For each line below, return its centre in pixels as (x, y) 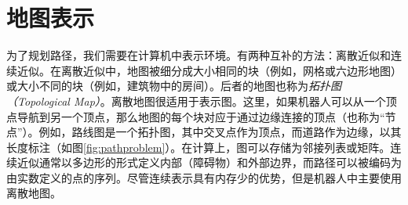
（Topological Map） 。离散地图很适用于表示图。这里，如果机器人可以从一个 (196, 101)
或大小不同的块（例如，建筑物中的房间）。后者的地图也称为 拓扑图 (174, 86)
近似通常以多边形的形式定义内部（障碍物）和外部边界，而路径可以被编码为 (209, 162)
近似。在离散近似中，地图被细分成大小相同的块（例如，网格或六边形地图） (209, 70)
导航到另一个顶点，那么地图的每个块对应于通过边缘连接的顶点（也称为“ (201, 116)
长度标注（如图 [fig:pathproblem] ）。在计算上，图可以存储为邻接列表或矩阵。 (199, 147)
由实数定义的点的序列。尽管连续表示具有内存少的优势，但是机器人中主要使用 (204, 177)
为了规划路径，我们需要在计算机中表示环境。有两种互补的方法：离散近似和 (199, 55)
